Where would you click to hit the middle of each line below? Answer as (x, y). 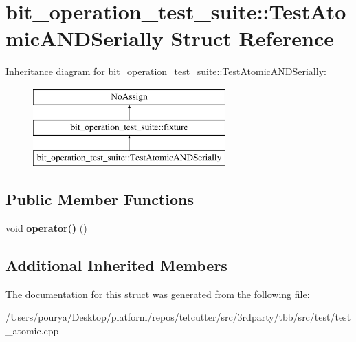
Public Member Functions (100, 199)
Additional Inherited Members (116, 265)
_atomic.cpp (32, 331)
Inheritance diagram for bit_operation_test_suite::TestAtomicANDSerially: (166, 71)
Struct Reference (252, 38)
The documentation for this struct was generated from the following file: (158, 293)
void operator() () (46, 228)
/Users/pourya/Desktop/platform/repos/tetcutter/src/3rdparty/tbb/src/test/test (178, 317)
